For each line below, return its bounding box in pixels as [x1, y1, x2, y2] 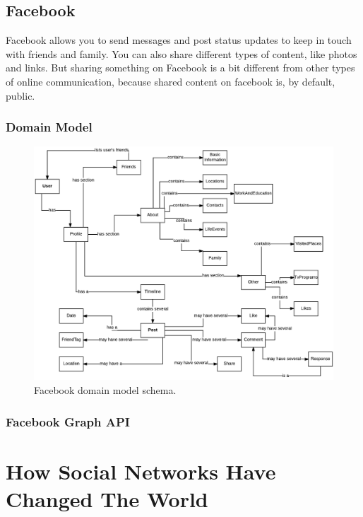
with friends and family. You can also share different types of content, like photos [6, 46, 357, 61]
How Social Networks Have [6, 456, 276, 485]
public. [6, 88, 35, 103]
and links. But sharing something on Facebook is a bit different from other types [6, 60, 355, 75]
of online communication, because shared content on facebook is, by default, [6, 74, 335, 88]
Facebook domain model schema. [34, 382, 177, 397]
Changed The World [6, 484, 208, 513]
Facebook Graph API [6, 412, 130, 430]
